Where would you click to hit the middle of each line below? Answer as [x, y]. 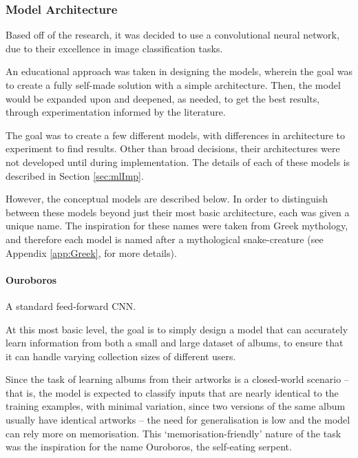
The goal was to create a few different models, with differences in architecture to [176, 135]
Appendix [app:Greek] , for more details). [91, 252]
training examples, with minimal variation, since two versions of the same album [176, 406]
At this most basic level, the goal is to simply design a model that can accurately [177, 329]
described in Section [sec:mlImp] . [75, 175]
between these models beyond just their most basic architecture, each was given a [178, 212]
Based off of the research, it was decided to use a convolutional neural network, [172, 35]
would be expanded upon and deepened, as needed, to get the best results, [163, 98]
